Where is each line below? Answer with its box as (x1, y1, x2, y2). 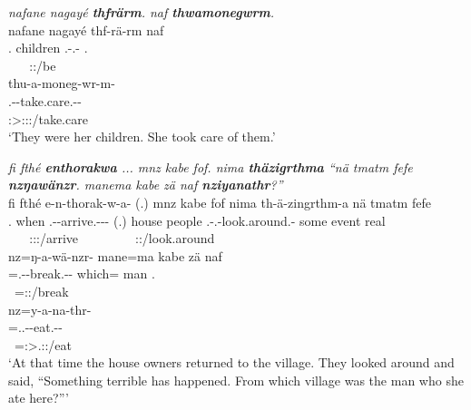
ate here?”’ (8, 388, 69, 407)
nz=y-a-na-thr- (8, 299, 92, 318)
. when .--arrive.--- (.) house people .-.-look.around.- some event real (8, 210, 386, 229)
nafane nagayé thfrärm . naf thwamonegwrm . (8, 3, 274, 21)
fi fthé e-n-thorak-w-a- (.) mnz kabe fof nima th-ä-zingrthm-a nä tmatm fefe (8, 192, 431, 211)
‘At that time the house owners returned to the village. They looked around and (8, 353, 455, 372)
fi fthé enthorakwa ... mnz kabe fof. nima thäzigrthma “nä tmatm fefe (8, 157, 413, 176)
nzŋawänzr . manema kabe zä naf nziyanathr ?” (8, 175, 283, 194)
